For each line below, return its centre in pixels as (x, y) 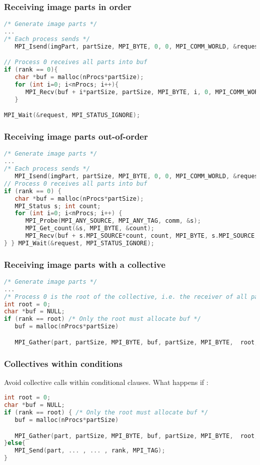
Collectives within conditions (63, 363)
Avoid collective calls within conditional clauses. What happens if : (106, 382)
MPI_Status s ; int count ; (58, 206)
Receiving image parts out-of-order (76, 136)
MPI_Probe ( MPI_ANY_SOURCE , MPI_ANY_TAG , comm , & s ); (113, 221)
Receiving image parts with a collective (85, 264)
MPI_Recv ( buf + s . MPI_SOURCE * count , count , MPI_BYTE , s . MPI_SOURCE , (142, 236)
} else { (15, 443)
